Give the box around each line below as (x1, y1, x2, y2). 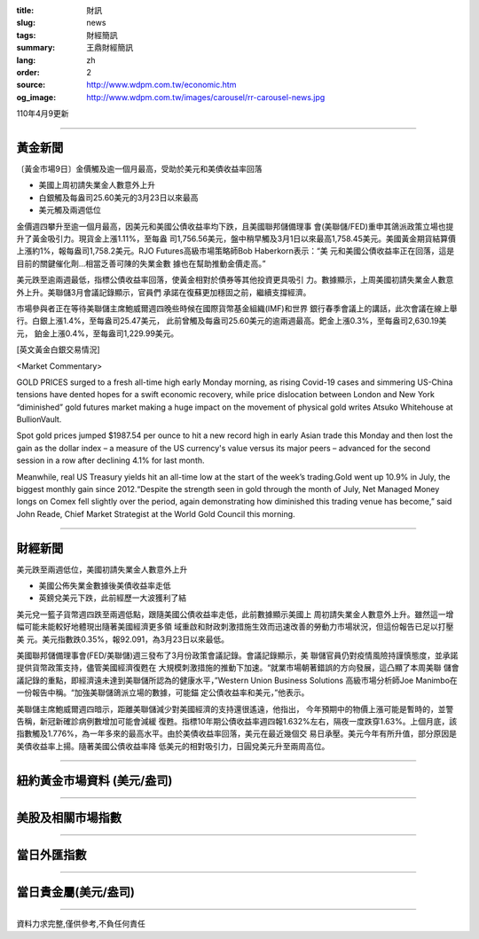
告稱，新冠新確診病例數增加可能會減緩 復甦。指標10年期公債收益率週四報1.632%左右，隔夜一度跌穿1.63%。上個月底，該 (16, 716, 457, 726)
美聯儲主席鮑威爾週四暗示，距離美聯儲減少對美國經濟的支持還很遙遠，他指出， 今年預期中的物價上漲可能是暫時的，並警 (16, 703, 454, 714)
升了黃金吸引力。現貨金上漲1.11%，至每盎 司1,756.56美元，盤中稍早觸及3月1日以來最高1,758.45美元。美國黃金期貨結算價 (16, 233, 456, 244)
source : (16, 80, 46, 90)
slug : (16, 18, 35, 28)
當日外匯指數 (16, 847, 87, 862)
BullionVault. (16, 414, 62, 425)
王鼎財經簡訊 (86, 43, 133, 53)
